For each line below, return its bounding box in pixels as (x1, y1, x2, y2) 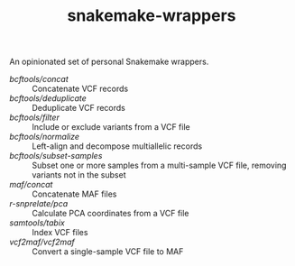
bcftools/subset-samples (9, 151, 103, 161)
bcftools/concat (9, 74, 69, 85)
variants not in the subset (32, 170, 126, 180)
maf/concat (9, 179, 53, 190)
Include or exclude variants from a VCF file (32, 122, 191, 133)
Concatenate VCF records (32, 83, 129, 95)
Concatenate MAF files (32, 188, 117, 199)
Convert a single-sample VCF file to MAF (32, 246, 184, 257)
